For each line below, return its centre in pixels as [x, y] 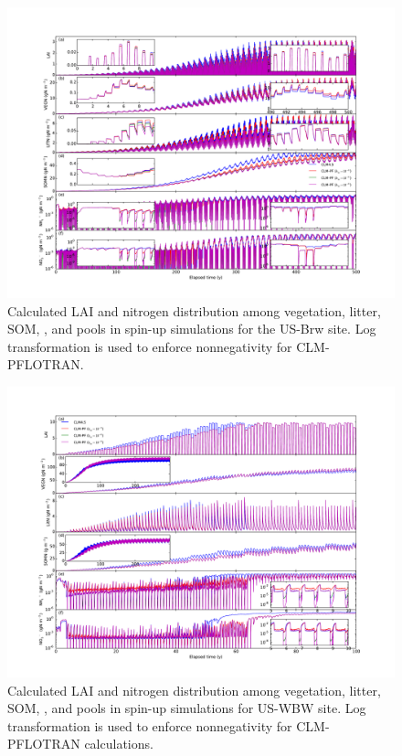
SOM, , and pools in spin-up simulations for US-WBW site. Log [187, 708]
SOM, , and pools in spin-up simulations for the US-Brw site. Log [192, 329]
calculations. [119, 744]
